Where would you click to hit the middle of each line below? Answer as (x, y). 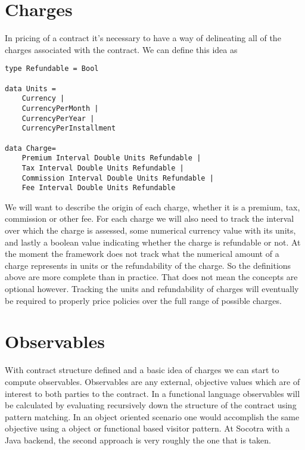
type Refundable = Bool (52, 69)
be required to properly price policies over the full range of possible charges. (143, 300)
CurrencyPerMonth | (60, 108)
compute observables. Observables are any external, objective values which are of (152, 381)
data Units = (30, 89)
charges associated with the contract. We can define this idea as (121, 49)
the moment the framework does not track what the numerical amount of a (142, 254)
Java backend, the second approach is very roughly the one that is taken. (138, 440)
